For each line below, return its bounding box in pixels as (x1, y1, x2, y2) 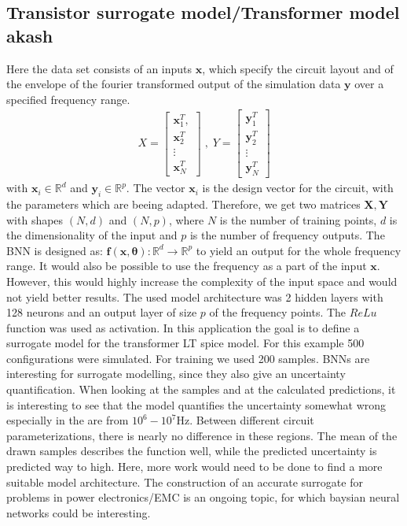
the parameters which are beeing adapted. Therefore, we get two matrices (6, 195, 361, 212)
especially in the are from (6, 412, 129, 428)
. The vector (126, 180, 185, 196)
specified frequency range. (6, 91, 130, 107)
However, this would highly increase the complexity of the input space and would (6, 272, 398, 289)
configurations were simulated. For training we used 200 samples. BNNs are (6, 350, 370, 366)
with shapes (6, 211, 64, 228)
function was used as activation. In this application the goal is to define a (6, 319, 360, 335)
